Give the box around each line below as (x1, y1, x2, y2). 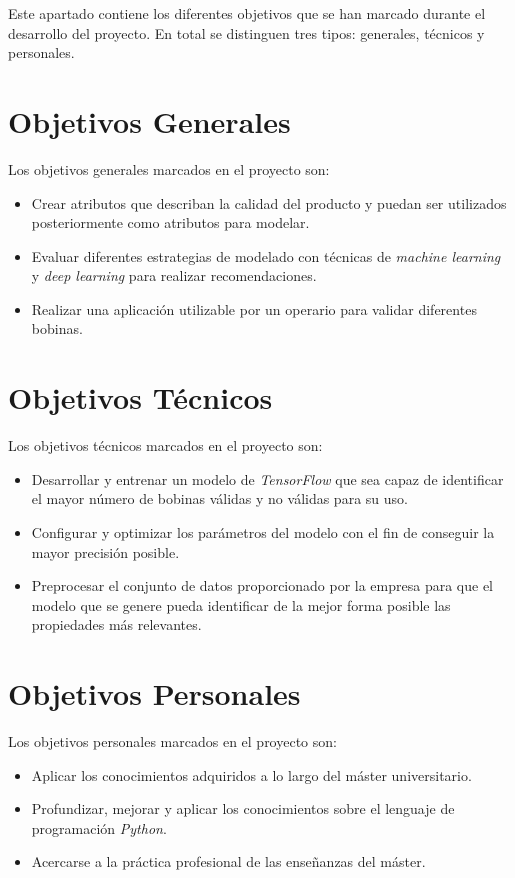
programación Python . (31, 817, 167, 838)
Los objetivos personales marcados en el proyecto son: (8, 731, 337, 752)
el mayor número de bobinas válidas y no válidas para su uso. (31, 488, 408, 509)
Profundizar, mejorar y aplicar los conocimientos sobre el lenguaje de (31, 798, 455, 819)
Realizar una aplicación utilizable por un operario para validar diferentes (31, 298, 477, 319)
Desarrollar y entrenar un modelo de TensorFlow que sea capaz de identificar (31, 468, 504, 489)
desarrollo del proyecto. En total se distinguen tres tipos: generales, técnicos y (8, 22, 485, 43)
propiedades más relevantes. (31, 614, 202, 635)
